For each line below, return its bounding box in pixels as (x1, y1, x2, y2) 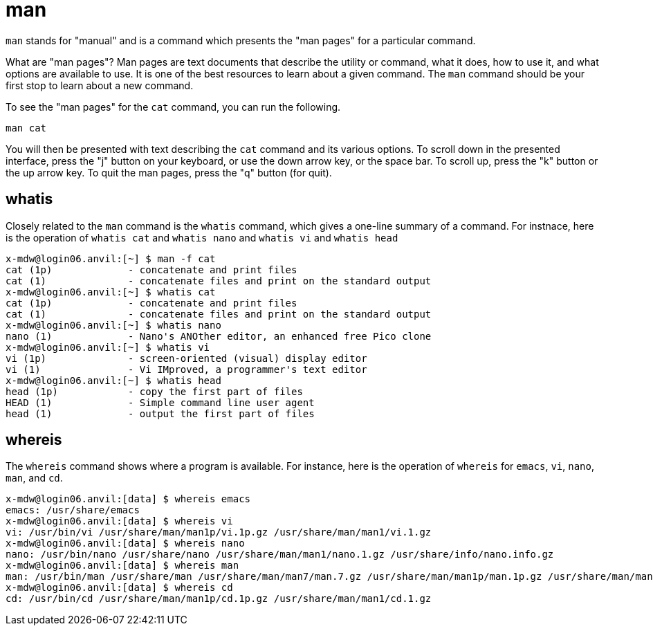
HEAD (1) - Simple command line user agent (6, 396, 315, 408)
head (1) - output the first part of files (6, 408, 315, 419)
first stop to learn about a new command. (6, 79, 194, 91)
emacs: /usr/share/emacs (6, 504, 140, 516)
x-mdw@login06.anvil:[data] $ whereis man (6, 560, 239, 571)
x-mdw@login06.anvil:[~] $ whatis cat (6, 286, 216, 298)
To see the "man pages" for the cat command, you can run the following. (6, 100, 341, 113)
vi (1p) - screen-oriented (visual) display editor (6, 352, 367, 364)
